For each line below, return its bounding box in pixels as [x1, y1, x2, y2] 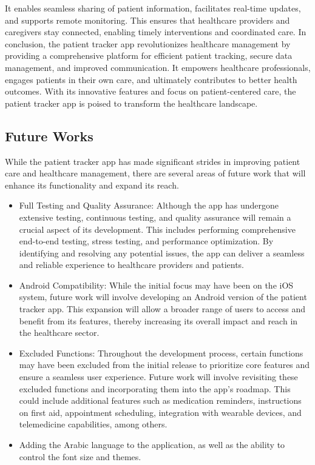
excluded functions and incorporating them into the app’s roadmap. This [19, 382, 291, 395]
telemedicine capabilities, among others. [19, 418, 168, 430]
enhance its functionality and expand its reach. [5, 178, 179, 191]
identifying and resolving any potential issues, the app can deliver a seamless [19, 246, 305, 259]
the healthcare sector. [19, 326, 100, 339]
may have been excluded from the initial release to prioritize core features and [19, 358, 310, 371]
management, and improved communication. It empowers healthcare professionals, [5, 61, 311, 73]
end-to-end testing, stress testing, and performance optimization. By [19, 235, 274, 247]
